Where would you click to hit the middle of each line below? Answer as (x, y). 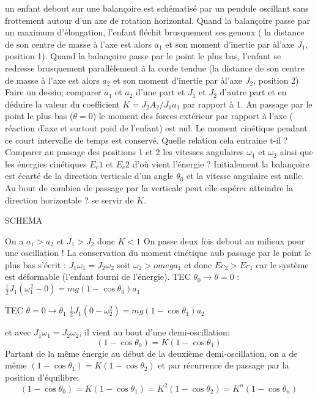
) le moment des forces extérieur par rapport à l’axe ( (193, 116)
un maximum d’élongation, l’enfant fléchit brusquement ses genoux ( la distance (155, 32)
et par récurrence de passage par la (224, 365)
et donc (198, 264)
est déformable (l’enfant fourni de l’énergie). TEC (98, 276)
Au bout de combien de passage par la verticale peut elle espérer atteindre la (149, 187)
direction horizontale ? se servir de (69, 200)
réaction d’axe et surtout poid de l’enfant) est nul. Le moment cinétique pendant (156, 127)
